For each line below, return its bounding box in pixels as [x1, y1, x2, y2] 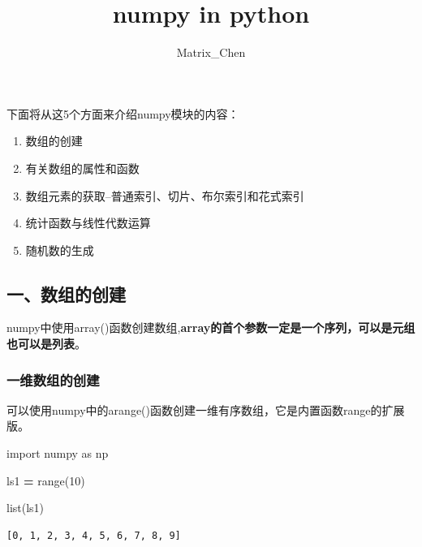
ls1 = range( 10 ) [6, 472, 85, 489]
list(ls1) [6, 499, 45, 516]
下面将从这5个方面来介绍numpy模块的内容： [6, 105, 239, 122]
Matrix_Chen [176, 44, 246, 61]
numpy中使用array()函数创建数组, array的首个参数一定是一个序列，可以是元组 [6, 319, 416, 336]
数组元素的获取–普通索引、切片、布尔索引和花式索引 [25, 187, 304, 204]
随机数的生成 [25, 241, 94, 258]
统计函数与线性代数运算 [25, 214, 151, 231]
